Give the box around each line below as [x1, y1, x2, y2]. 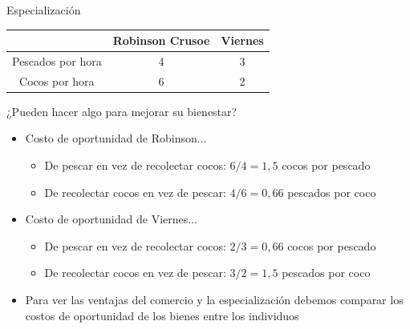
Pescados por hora [12, 52, 102, 69]
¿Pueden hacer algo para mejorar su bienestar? [6, 102, 237, 119]
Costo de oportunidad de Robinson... [25, 130, 207, 146]
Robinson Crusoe [112, 32, 210, 49]
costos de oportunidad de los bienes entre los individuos [25, 307, 299, 323]
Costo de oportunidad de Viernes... [25, 211, 197, 227]
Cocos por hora [19, 72, 95, 89]
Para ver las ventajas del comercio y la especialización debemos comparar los [25, 291, 404, 308]
